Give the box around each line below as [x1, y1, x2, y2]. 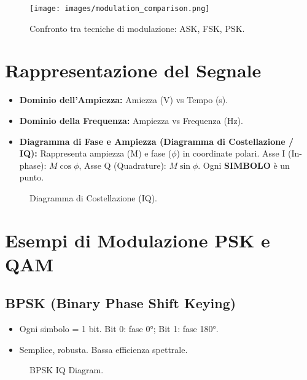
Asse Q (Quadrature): [84, 158, 166, 171]
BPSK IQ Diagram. [29, 363, 104, 376]
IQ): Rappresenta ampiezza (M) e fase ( [19, 147, 172, 160]
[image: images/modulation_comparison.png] [29, 4, 210, 13]
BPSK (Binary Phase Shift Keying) [5, 293, 236, 312]
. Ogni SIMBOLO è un [198, 158, 290, 171]
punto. [19, 171, 44, 184]
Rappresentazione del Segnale [5, 58, 262, 83]
